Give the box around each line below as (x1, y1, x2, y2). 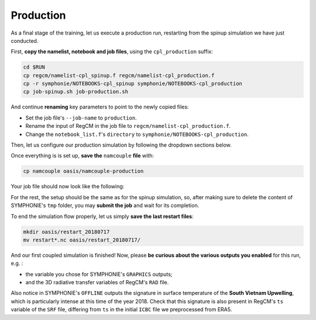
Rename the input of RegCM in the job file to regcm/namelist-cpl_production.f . (25, 122, 231, 130)
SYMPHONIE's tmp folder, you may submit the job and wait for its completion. (11, 202, 200, 209)
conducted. (11, 37, 39, 44)
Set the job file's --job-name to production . (25, 114, 137, 121)
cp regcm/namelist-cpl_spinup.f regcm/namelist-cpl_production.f (23, 72, 215, 79)
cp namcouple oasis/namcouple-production (23, 168, 144, 175)
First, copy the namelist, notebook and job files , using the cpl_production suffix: (11, 48, 213, 55)
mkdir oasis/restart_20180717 (23, 229, 110, 235)
